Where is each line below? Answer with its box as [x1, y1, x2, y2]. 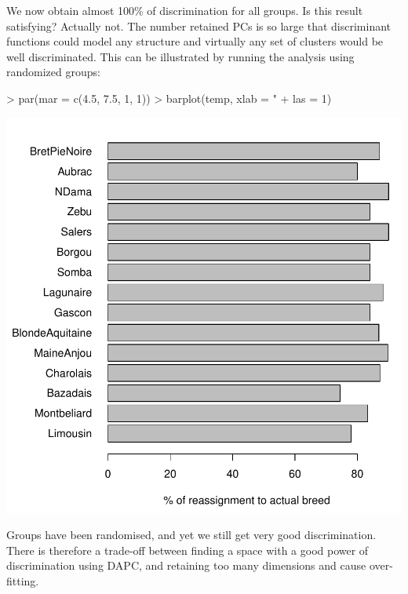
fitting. [6, 572, 39, 589]
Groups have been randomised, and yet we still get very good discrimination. [6, 527, 377, 543]
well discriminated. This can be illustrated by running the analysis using [6, 48, 355, 64]
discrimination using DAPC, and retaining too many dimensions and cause [6, 557, 366, 574]
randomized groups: [6, 64, 100, 80]
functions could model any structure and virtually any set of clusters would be [6, 33, 384, 49]
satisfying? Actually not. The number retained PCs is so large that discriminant [6, 17, 392, 34]
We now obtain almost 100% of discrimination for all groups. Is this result [6, 2, 363, 18]
